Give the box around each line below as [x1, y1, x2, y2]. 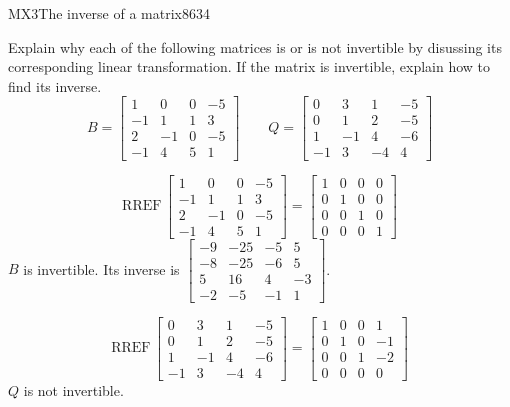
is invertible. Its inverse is [23, 258, 180, 279]
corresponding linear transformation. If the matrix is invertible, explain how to [8, 56, 491, 77]
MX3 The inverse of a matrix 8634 [8, 3, 210, 23]
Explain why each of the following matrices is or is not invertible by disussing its [8, 36, 502, 57]
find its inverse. [8, 75, 102, 96]
